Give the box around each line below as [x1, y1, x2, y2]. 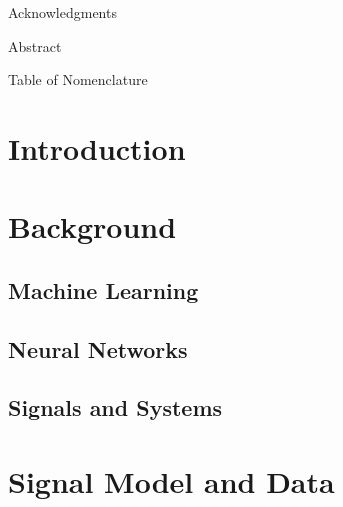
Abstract [8, 35, 62, 56]
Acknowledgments [8, 2, 117, 22]
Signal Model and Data [8, 461, 335, 502]
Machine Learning [8, 274, 199, 305]
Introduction [8, 127, 186, 168]
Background [8, 206, 177, 247]
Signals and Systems [8, 392, 223, 423]
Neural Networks [8, 333, 188, 364]
